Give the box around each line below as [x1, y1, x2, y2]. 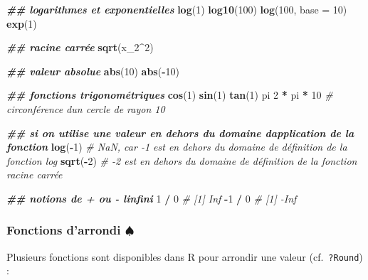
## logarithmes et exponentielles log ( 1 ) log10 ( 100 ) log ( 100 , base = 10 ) [6, 2, 347, 16]
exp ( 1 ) [6, 16, 37, 31]
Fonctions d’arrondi [6, 221, 121, 239]
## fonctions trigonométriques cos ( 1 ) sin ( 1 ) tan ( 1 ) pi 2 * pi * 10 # [6, 87, 333, 102]
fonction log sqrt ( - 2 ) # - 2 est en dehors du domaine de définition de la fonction [6, 153, 357, 168]
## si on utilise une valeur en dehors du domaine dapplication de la [6, 125, 354, 140]
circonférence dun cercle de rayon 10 [6, 101, 165, 116]
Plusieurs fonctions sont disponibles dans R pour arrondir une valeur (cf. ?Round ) [6, 249, 363, 264]
